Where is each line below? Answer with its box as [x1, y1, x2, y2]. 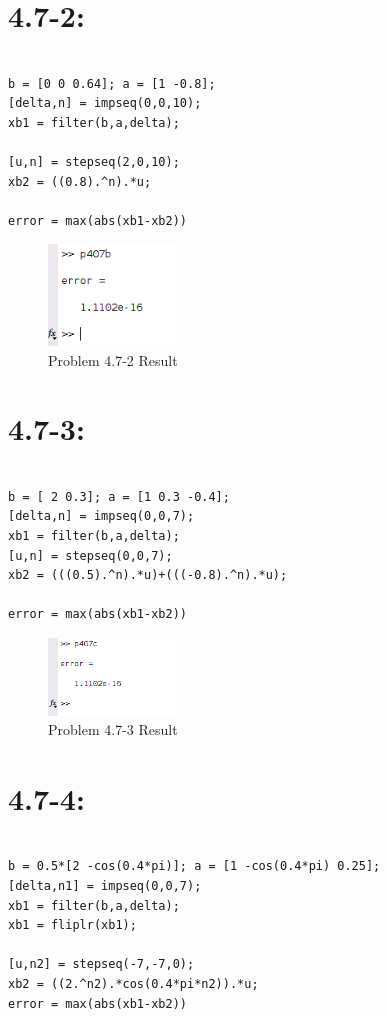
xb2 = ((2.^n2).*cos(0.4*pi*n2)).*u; [8, 977, 259, 992]
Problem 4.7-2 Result [48, 349, 178, 370]
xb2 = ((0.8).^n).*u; [8, 174, 152, 189]
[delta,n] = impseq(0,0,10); [8, 96, 202, 111]
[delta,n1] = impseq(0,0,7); [8, 879, 202, 894]
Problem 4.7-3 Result [48, 719, 178, 740]
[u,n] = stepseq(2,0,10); [8, 155, 180, 170]
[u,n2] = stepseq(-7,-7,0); [8, 957, 195, 972]
